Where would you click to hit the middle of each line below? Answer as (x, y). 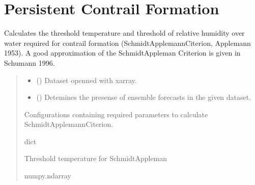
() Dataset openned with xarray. (87, 80)
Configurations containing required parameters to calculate (116, 114)
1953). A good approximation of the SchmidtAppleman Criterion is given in (122, 53)
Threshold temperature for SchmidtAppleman (96, 158)
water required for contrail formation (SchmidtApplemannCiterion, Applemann (127, 43)
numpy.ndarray (48, 176)
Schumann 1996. (30, 62)
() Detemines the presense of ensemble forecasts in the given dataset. (144, 97)
